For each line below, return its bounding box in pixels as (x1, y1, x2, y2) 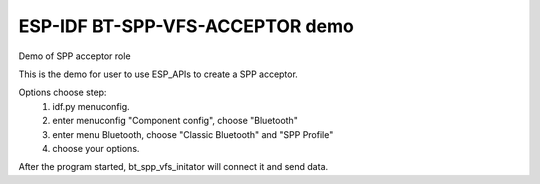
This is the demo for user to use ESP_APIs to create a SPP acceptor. (18, 68, 299, 80)
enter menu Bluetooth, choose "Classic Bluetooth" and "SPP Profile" (52, 128, 334, 140)
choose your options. (52, 142, 140, 154)
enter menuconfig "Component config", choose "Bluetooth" (52, 115, 299, 127)
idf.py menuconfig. (52, 100, 130, 112)
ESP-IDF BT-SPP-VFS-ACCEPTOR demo (18, 15, 354, 37)
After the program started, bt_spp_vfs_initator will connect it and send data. (18, 161, 329, 173)
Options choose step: (18, 86, 107, 99)
